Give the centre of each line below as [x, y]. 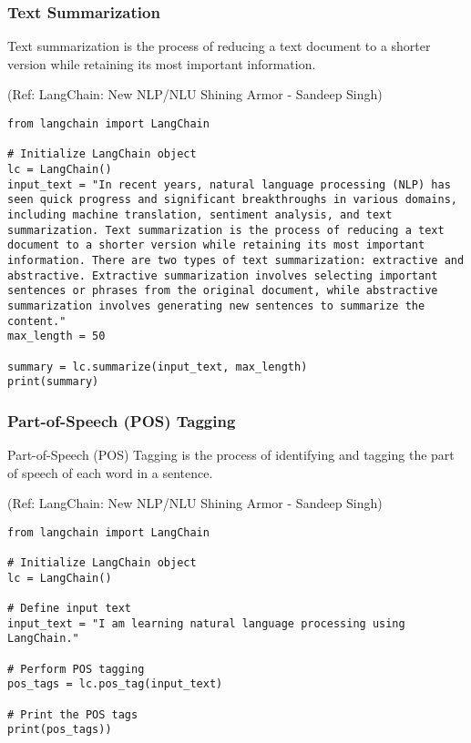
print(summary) [53, 382]
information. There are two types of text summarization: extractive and [236, 260]
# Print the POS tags [73, 714]
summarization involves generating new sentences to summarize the [216, 305]
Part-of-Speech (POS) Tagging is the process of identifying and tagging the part [231, 455]
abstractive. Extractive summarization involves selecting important [223, 275]
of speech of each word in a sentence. [110, 472]
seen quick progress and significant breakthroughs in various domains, [232, 200]
